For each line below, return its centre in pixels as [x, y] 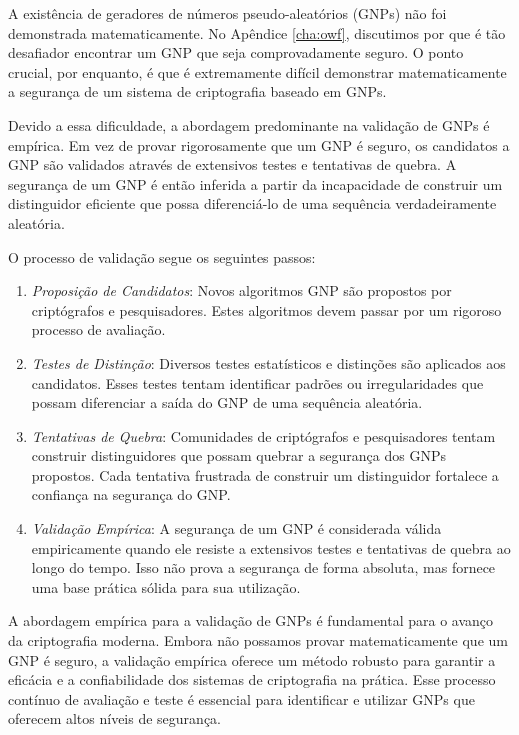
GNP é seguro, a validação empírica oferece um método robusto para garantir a [252, 659]
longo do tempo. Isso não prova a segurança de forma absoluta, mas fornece [263, 567]
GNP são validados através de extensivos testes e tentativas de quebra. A [232, 164]
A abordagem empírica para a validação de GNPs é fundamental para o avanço [251, 620]
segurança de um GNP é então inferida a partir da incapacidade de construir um [255, 183]
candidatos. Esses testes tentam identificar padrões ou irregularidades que [257, 382]
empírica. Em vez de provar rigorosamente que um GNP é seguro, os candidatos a [259, 144]
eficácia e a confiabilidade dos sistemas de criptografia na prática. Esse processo [252, 679]
